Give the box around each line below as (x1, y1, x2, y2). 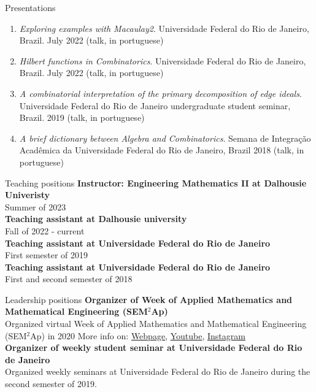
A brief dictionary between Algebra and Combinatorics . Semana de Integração (19, 131, 311, 144)
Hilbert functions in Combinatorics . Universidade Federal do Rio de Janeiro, (19, 54, 306, 67)
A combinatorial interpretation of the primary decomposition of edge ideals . (19, 86, 302, 99)
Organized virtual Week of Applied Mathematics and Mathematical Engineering (5, 317, 307, 330)
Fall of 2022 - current (5, 224, 85, 237)
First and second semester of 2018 (5, 272, 133, 285)
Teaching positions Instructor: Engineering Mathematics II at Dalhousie (5, 176, 307, 189)
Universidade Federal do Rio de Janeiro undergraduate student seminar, (19, 99, 291, 112)
